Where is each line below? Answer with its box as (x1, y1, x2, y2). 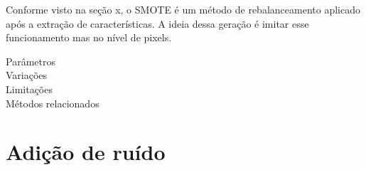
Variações (6, 68, 48, 83)
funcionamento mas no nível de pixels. (6, 30, 172, 45)
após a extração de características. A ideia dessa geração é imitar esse (6, 16, 309, 31)
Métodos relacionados (6, 95, 99, 110)
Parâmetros (6, 53, 55, 68)
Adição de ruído (6, 137, 166, 166)
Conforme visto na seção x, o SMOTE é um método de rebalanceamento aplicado (6, 2, 360, 16)
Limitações (6, 81, 53, 96)
